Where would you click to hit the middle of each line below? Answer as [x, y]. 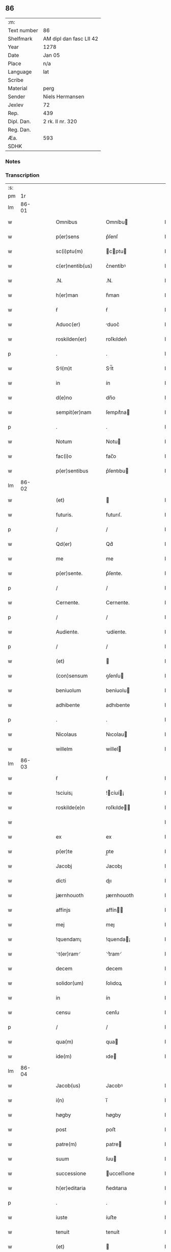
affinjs [63, 910]
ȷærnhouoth [120, 896]
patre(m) [66, 1144]
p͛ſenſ [112, 237]
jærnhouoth [70, 896]
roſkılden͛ [117, 339]
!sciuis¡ [64, 793]
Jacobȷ [114, 866]
